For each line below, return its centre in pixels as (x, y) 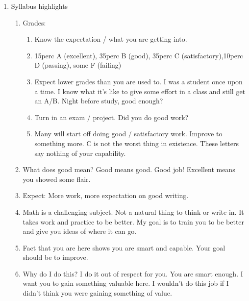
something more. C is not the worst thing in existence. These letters (137, 143)
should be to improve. (55, 257)
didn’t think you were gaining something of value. (97, 293)
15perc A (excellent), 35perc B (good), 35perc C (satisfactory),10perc (139, 55)
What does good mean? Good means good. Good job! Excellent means (129, 169)
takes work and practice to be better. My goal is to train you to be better (134, 221)
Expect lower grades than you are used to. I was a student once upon (138, 81)
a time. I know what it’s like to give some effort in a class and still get (140, 91)
